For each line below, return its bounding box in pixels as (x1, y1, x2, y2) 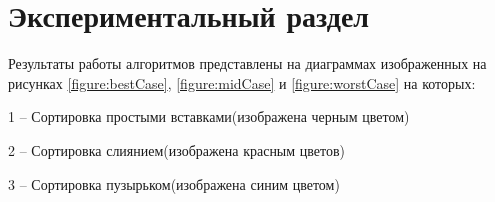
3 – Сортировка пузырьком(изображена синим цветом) (8, 173, 340, 194)
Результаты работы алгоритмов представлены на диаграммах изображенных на (8, 53, 487, 74)
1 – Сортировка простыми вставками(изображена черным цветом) (8, 106, 410, 127)
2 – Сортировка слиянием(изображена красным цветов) (8, 139, 346, 160)
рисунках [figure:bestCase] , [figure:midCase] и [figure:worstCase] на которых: (8, 72, 476, 93)
